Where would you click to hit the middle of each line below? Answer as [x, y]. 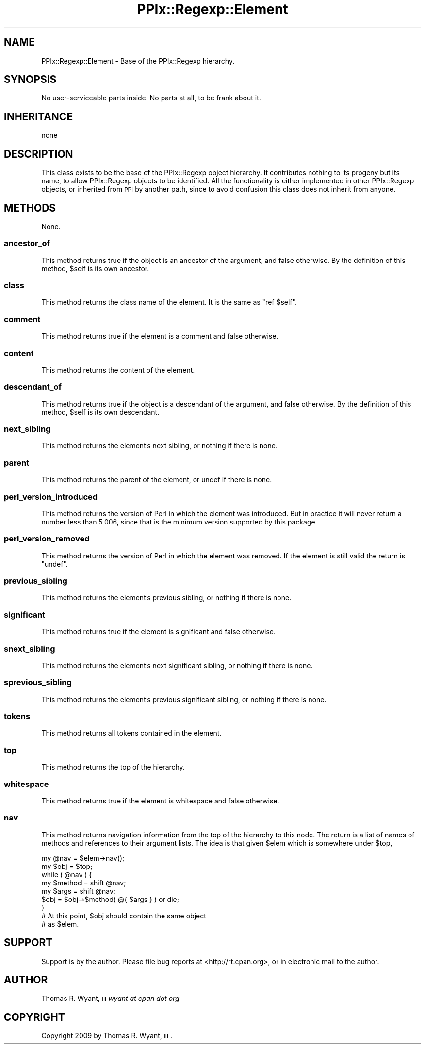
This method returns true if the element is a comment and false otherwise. [160, 336]
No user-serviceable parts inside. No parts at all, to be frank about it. [151, 98]
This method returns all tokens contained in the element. [131, 733]
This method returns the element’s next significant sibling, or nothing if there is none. [177, 665]
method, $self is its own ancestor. [95, 268]
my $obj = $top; [67, 866]
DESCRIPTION [39, 154]
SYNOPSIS [30, 80]
